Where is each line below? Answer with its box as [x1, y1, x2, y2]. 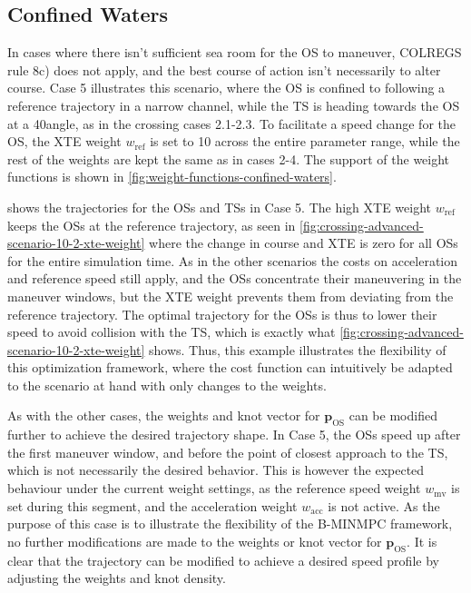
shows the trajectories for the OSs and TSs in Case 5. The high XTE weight [7, 197, 432, 216]
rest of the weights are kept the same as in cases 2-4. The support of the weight [7, 149, 450, 168]
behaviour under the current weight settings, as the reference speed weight [7, 479, 421, 498]
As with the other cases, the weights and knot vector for [7, 406, 320, 425]
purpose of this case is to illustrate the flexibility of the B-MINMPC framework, [7, 514, 453, 533]
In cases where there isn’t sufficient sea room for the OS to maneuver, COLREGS [7, 43, 462, 62]
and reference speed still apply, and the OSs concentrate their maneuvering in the [7, 269, 462, 288]
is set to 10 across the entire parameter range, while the [150, 132, 460, 151]
